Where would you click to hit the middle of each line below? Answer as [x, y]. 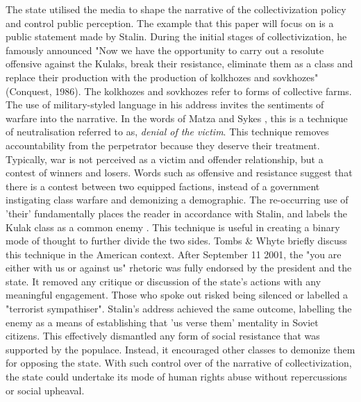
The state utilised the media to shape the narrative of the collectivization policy [176, 9]
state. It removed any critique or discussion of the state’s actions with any [163, 281]
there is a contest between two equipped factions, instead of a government [163, 186]
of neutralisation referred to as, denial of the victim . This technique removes [167, 132]
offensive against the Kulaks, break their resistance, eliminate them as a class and [179, 64]
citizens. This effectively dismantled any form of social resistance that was [163, 336]
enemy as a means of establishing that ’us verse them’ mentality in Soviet [162, 322]
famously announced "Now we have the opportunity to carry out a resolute [165, 50]
